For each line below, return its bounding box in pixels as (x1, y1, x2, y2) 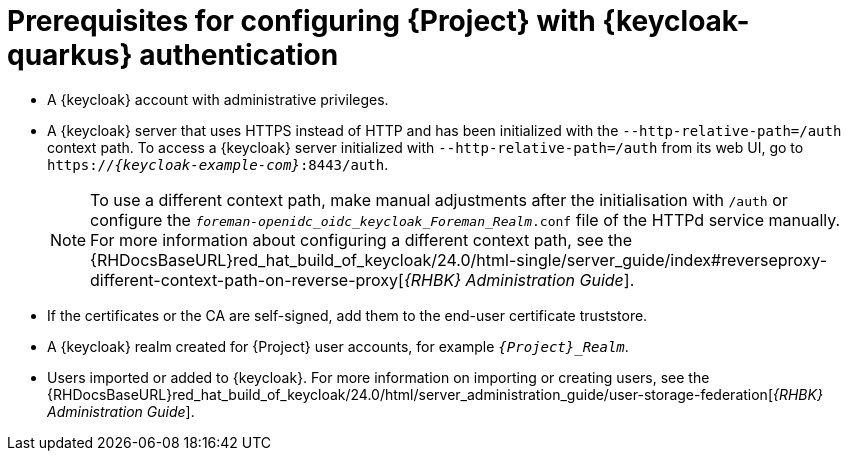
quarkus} (7, 38, 133, 72)
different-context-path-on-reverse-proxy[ (90, 269, 404, 290)
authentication (139, 38, 339, 72)
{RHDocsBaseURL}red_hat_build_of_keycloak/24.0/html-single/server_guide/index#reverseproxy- (90, 249, 828, 270)
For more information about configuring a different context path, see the (90, 229, 633, 250)
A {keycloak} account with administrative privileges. (47, 90, 389, 108)
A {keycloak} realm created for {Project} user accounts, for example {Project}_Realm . (47, 337, 629, 355)
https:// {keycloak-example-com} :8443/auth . (47, 155, 389, 173)
